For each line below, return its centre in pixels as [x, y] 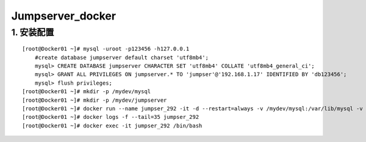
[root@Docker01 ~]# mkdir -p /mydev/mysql [87, 92]
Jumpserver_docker [63, 16]
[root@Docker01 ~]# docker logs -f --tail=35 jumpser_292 [111, 117]
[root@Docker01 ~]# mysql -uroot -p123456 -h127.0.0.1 [106, 49]
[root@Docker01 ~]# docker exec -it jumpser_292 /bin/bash [112, 126]
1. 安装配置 [33, 32]
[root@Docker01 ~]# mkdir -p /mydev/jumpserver [95, 100]
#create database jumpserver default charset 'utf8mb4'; [121, 57]
